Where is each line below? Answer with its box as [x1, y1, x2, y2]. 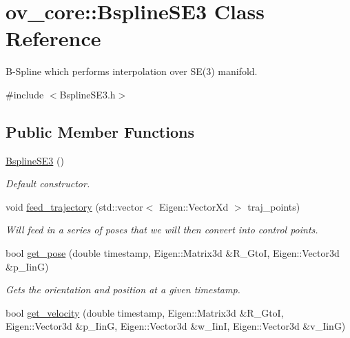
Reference [6, 24, 101, 52]
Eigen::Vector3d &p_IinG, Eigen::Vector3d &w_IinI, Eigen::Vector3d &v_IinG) [6, 319, 346, 333]
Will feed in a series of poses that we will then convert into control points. [6, 222, 318, 237]
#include [6, 87, 44, 101]
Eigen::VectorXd [159, 199, 229, 213]
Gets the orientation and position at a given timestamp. [6, 282, 240, 297]
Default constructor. [6, 176, 90, 191]
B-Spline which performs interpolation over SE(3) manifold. [6, 64, 258, 78]
